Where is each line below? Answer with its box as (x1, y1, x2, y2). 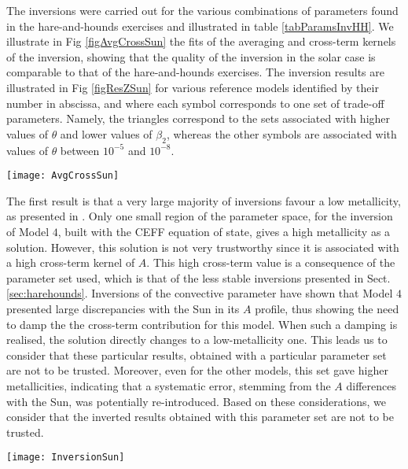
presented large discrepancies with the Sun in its (6, 300, 240, 316)
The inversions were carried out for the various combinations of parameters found (6, 2, 399, 18)
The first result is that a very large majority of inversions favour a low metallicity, (6, 192, 401, 209)
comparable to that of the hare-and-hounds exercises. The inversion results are (6, 64, 384, 80)
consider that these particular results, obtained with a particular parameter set (6, 346, 387, 363)
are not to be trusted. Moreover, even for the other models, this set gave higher (6, 362, 388, 379)
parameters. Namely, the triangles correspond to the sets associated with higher (6, 110, 391, 127)
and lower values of (60, 125, 153, 142)
